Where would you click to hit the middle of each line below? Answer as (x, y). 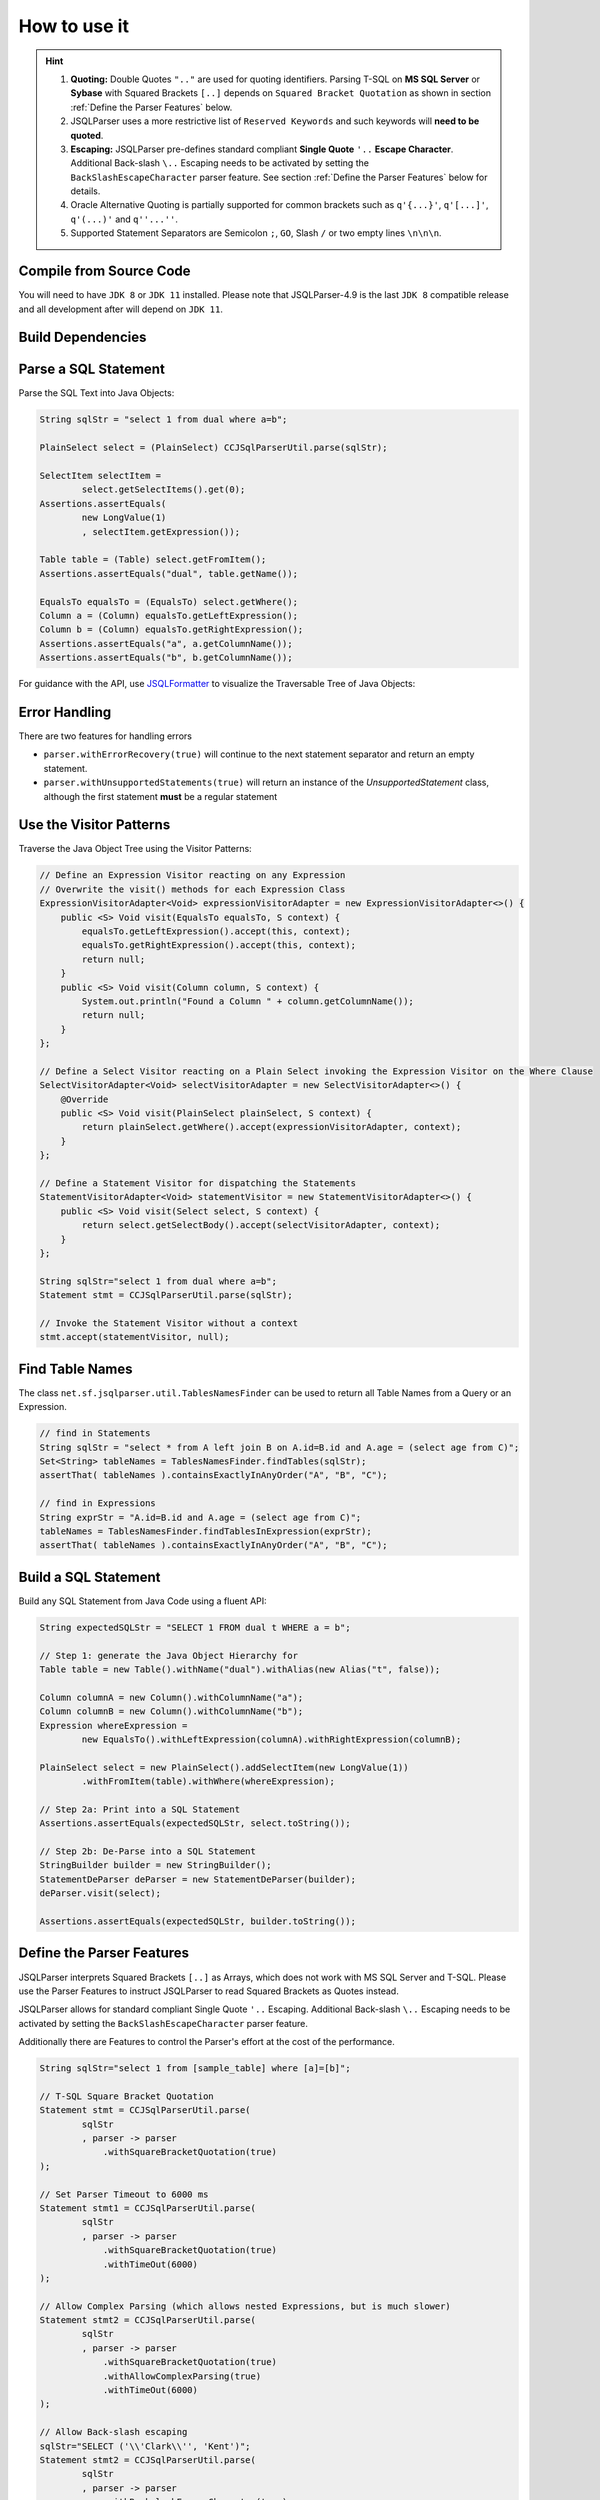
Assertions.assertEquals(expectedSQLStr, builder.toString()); (198, 1921)
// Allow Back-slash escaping (113, 2432)
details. (85, 191)
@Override (84, 1099)
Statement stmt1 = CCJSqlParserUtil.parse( (148, 2208)
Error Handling (65, 711)
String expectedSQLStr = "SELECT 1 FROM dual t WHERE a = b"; (195, 1627)
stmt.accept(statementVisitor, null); (134, 1337)
